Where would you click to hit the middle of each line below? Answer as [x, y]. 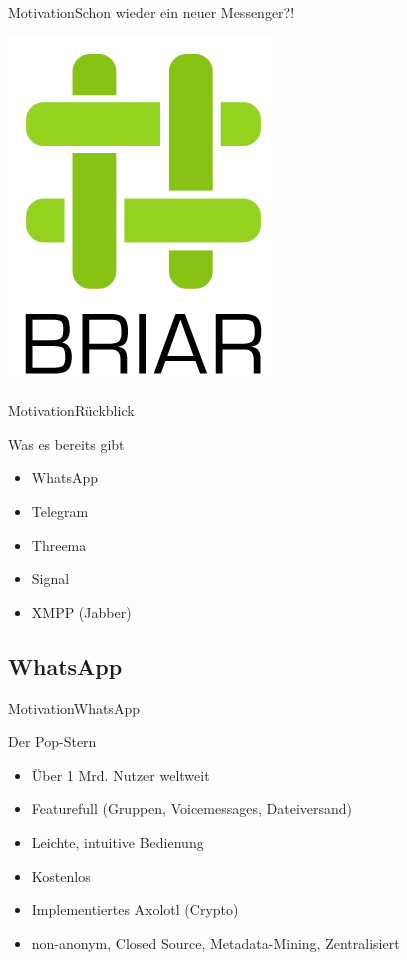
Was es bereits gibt [66, 443]
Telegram [60, 510]
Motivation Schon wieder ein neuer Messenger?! [151, 12]
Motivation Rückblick [71, 410]
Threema [59, 544]
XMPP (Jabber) [81, 611]
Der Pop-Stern [52, 741]
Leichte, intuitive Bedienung [117, 841]
